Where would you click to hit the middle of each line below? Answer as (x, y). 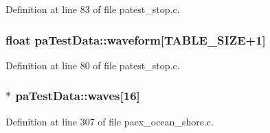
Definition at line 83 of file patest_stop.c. (93, 9)
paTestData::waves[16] (78, 96)
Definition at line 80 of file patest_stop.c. (93, 65)
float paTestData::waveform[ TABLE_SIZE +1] (136, 39)
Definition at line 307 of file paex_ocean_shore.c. (110, 121)
